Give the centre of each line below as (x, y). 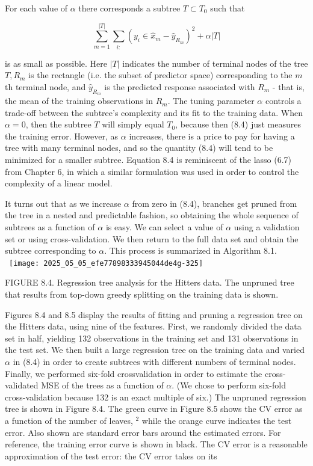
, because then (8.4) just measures (238, 124)
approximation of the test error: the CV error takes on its (111, 455)
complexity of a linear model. (59, 183)
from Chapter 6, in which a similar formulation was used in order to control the (152, 171)
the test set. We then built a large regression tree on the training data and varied (155, 350)
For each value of (36, 8)
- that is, (288, 86)
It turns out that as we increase (63, 203)
